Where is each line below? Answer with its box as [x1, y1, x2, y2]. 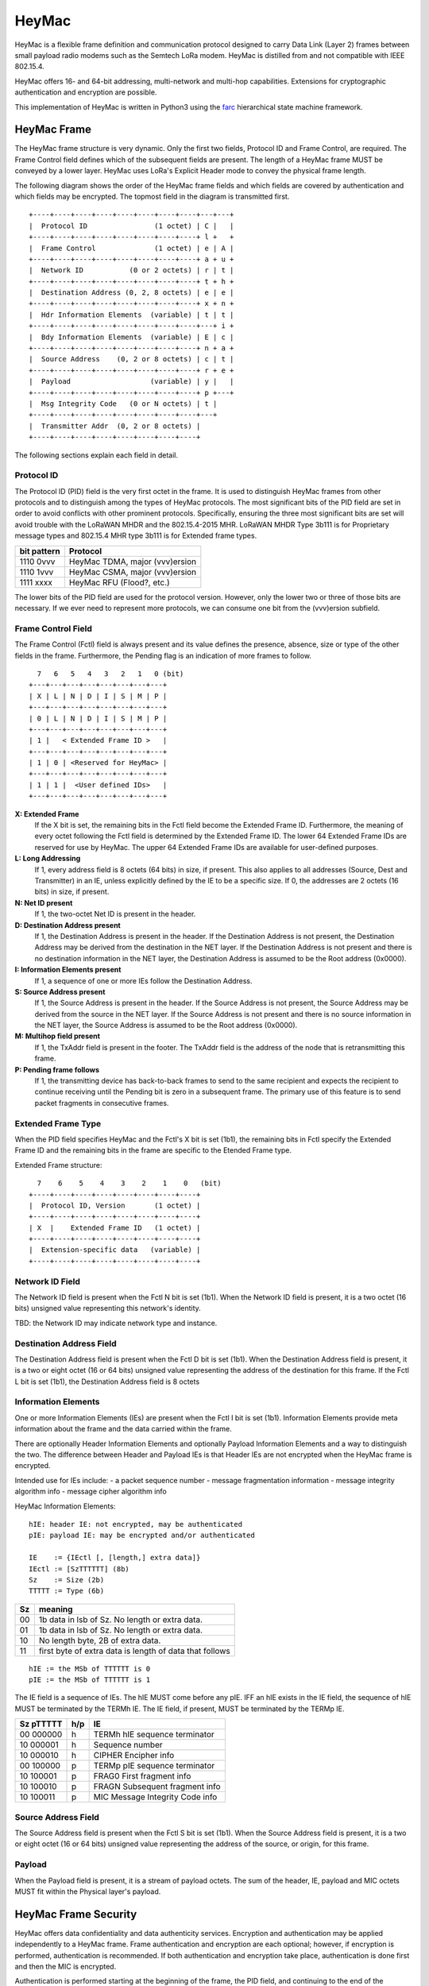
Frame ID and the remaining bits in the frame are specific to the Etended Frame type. [14, 1146, 292, 1155]
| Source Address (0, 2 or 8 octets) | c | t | [29, 354, 234, 364]
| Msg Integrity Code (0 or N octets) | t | [29, 400, 218, 408]
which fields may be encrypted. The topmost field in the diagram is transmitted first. [14, 191, 290, 201]
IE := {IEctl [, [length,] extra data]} [29, 1553, 201, 1563]
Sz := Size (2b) [29, 1575, 105, 1584]
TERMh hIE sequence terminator [93, 1729, 214, 1740]
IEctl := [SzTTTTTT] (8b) [29, 1564, 130, 1573]
